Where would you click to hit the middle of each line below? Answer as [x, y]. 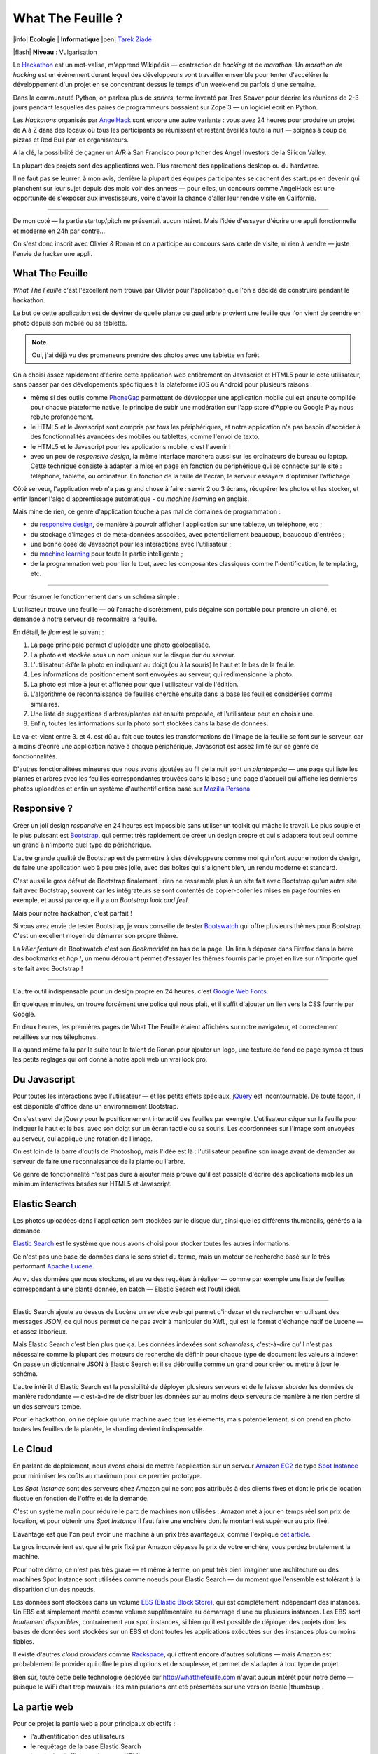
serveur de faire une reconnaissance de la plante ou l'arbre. [99, 1161]
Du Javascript [44, 1079]
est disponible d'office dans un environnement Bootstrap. [96, 1106]
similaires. [45, 704]
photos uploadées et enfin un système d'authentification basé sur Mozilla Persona [132, 789]
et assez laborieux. [40, 1331]
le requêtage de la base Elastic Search [86, 1746]
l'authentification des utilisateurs [78, 1736]
